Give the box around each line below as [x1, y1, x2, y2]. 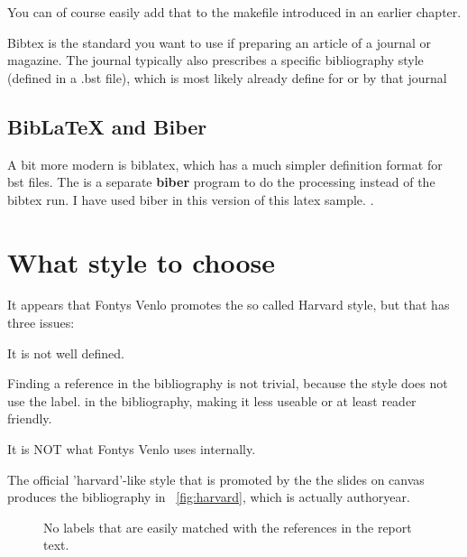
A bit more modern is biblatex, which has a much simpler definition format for [7, 154, 443, 173]
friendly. [7, 409, 52, 428]
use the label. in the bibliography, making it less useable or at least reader [7, 391, 417, 410]
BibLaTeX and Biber [7, 112, 207, 140]
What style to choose [7, 243, 276, 280]
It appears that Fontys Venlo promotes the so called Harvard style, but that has [7, 295, 450, 314]
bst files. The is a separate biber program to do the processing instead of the [7, 172, 435, 191]
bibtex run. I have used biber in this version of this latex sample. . [7, 190, 374, 209]
